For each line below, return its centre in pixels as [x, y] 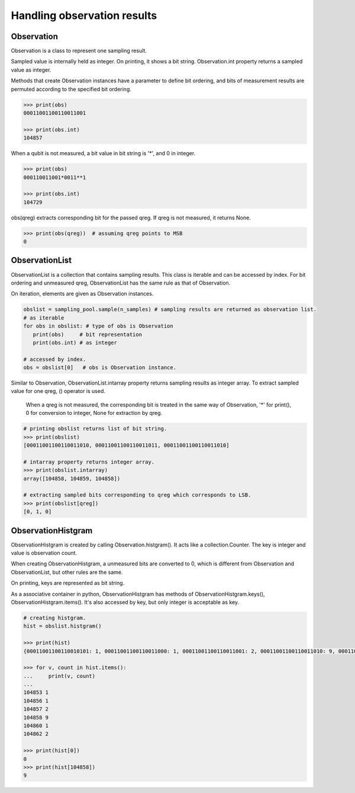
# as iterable [44, 318]
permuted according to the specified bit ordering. [71, 89]
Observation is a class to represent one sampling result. [79, 51]
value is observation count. [44, 553]
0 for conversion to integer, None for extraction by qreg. [94, 413]
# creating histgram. [55, 618]
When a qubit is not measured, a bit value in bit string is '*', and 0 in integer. [103, 154]
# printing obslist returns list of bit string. [95, 429]
